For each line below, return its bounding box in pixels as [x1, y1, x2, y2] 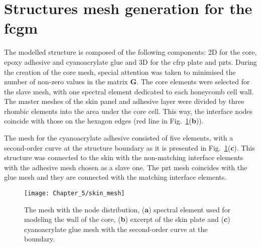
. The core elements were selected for [137, 76, 250, 87]
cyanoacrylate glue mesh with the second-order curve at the [24, 223, 208, 234]
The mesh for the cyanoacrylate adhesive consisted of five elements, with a [4, 133, 233, 143]
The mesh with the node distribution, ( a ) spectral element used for [24, 204, 231, 214]
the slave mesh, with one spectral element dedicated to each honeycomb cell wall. [4, 86, 254, 96]
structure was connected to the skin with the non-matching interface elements [4, 152, 243, 163]
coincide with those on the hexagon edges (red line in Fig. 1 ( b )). [4, 115, 204, 126]
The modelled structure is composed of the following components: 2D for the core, [4, 47, 257, 57]
